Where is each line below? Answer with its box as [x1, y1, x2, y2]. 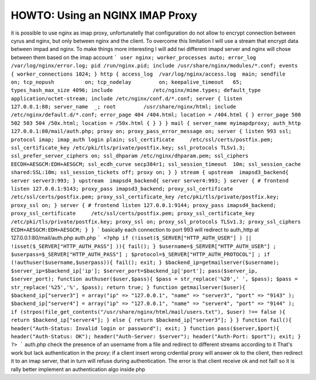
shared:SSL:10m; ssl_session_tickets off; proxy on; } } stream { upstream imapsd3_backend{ [11, 169, 289, 176]
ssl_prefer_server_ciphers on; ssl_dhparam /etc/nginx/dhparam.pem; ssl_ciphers [11, 152, 249, 160]
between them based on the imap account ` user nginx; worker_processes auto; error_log [11, 53, 256, 61]
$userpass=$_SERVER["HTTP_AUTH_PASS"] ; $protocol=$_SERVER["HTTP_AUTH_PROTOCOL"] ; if [11, 251, 270, 258]
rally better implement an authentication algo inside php [11, 365, 146, 372]
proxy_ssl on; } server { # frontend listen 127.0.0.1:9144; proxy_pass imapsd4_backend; [11, 202, 276, 208]
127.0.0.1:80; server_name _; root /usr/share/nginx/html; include [11, 103, 236, 110]
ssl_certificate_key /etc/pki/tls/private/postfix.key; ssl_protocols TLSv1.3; [11, 144, 246, 151]
